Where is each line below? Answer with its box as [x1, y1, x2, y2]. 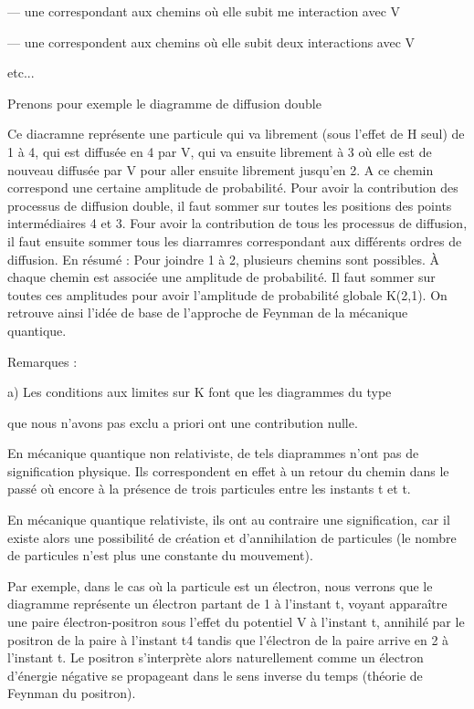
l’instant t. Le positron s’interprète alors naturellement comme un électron [7, 648, 424, 667]
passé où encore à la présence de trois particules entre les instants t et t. [7, 479, 411, 498]
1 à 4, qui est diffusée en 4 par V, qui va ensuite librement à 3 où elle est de [7, 141, 432, 161]
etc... [7, 63, 35, 82]
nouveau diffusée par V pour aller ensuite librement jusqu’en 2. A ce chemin [7, 160, 434, 179]
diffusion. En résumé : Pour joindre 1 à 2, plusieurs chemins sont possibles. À [7, 249, 439, 268]
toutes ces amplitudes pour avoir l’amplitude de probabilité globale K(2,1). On [7, 285, 448, 304]
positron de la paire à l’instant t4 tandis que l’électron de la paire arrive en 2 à [7, 630, 449, 649]
